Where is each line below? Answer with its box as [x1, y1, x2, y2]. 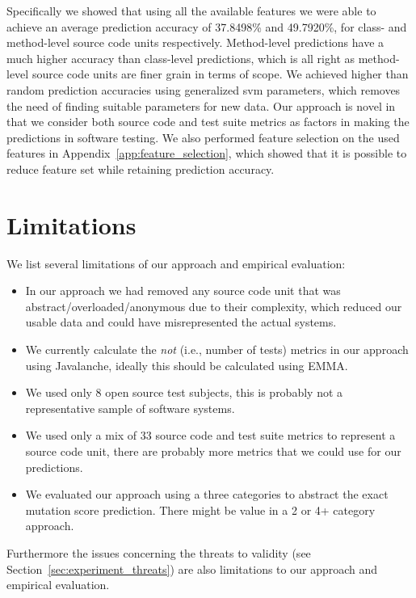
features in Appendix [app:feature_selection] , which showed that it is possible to [6, 145, 407, 162]
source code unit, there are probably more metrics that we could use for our [25, 443, 401, 459]
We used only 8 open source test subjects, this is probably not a [25, 384, 343, 401]
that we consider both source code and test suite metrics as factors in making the [6, 113, 410, 130]
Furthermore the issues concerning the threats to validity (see [6, 544, 311, 561]
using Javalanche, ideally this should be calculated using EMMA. [25, 356, 348, 373]
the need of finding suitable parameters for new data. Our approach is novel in [6, 97, 396, 114]
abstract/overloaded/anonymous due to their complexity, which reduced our [25, 297, 402, 314]
